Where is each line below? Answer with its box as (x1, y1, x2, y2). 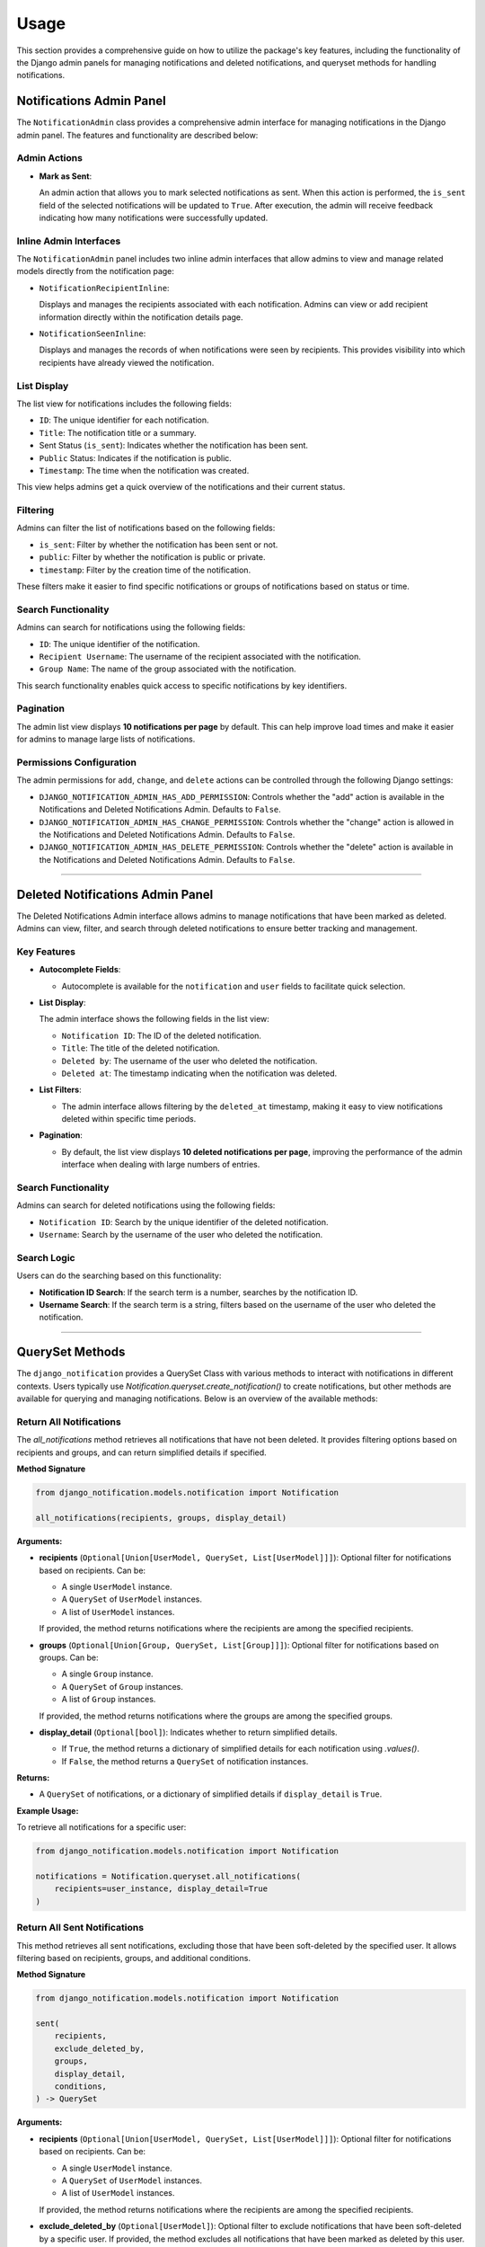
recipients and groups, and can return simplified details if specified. (16, 1447, 267, 1458)
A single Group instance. (61, 1668, 154, 1680)
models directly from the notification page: (16, 266, 175, 277)
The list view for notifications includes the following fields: (16, 398, 233, 409)
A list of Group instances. (61, 1694, 156, 1705)
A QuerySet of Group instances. (61, 1681, 184, 1692)
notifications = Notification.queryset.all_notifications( (35, 1871, 301, 1882)
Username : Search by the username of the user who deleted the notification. (39, 1230, 323, 1240)
